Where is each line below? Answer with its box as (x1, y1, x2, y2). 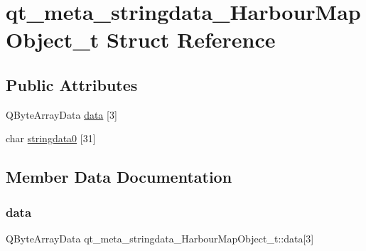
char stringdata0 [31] (6, 131, 96, 146)
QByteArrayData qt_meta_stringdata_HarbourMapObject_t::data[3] (6, 230, 314, 245)
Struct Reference (106, 25, 276, 54)
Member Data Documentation (6, 166, 232, 188)
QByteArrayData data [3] (6, 107, 117, 122)
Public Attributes (6, 73, 138, 95)
